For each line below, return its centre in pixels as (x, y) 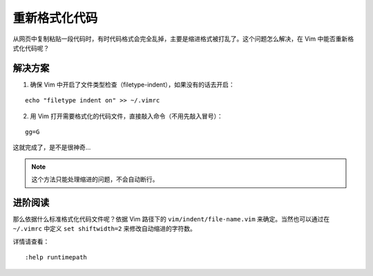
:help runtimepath (56, 257)
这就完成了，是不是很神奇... (52, 147)
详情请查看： (31, 241)
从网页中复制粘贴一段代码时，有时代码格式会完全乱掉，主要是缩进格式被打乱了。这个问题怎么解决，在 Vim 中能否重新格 (183, 39)
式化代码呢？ (31, 48)
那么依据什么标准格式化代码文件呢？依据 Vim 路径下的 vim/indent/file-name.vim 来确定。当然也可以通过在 (171, 219)
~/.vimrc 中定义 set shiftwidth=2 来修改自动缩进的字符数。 (105, 229)
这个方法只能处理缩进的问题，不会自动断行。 (95, 179)
